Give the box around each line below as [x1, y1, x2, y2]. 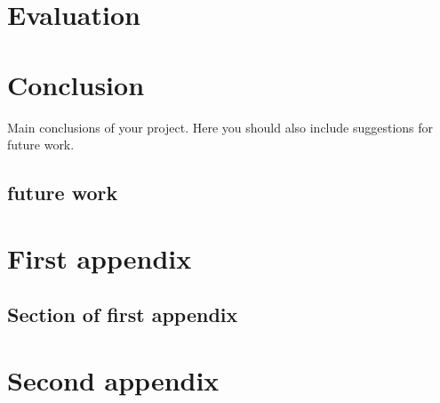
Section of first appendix [7, 301, 238, 328]
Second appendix [7, 361, 220, 398]
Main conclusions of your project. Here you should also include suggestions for [7, 117, 434, 136]
